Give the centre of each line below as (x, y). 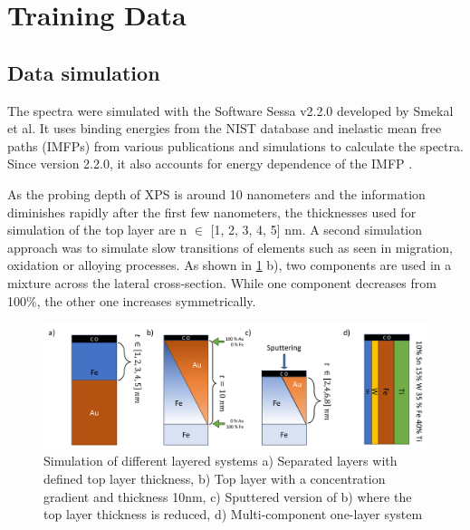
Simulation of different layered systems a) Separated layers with (221, 461)
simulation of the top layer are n (97, 230)
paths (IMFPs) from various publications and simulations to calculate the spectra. (235, 145)
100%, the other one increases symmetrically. (132, 300)
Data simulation (84, 72)
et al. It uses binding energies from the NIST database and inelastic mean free (225, 128)
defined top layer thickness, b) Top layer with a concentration (215, 478)
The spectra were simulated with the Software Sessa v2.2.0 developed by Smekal (230, 110)
